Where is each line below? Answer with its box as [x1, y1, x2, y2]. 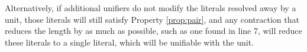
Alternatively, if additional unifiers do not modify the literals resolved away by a [5, 2, 296, 13]
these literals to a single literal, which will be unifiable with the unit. [5, 36, 254, 48]
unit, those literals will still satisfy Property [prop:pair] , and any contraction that [5, 13, 299, 25]
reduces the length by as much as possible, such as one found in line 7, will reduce [5, 25, 302, 37]
